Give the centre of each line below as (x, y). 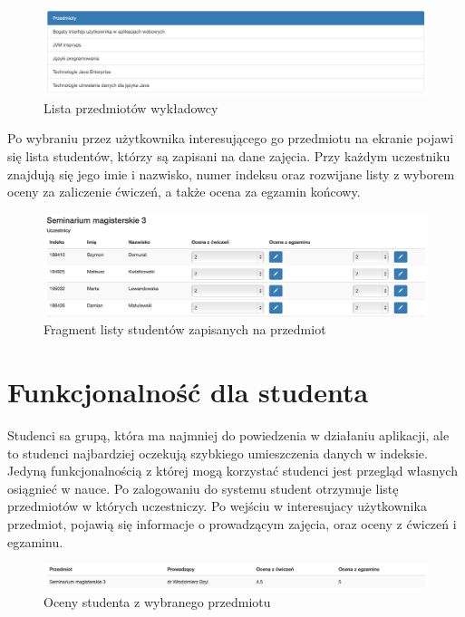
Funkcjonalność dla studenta (188, 392)
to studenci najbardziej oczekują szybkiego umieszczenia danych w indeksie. (218, 453)
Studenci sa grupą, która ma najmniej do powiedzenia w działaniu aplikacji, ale (228, 435)
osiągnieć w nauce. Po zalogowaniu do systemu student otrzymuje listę (203, 488)
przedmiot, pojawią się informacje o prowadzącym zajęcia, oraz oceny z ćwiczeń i (232, 524)
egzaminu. (35, 541)
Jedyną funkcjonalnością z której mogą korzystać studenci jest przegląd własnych (232, 471)
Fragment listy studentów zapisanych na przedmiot (185, 329)
